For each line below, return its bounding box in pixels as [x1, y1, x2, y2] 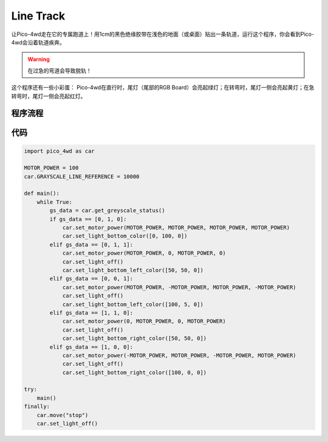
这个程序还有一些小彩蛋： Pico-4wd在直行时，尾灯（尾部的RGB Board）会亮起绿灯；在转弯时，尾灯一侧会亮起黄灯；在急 [11, 84, 315, 91]
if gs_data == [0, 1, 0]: [49, 216, 127, 222]
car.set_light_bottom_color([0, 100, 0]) [62, 233, 188, 240]
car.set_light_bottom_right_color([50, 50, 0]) [62, 335, 207, 342]
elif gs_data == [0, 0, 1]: [49, 275, 134, 282]
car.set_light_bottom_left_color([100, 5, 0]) [62, 301, 203, 307]
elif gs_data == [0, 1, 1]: [49, 241, 134, 248]
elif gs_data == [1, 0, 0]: [49, 343, 134, 350]
